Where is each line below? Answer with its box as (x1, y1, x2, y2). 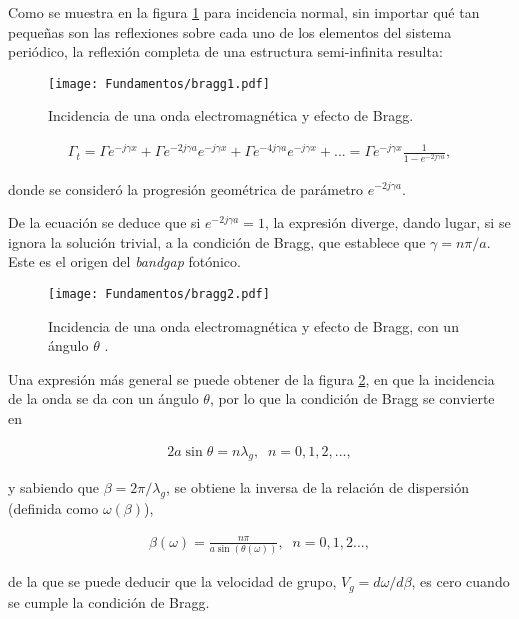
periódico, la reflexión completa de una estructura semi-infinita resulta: (8, 41, 443, 62)
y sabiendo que (8, 477, 100, 498)
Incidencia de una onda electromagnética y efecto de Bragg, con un (48, 315, 459, 336)
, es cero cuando (411, 571, 510, 592)
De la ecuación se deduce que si (8, 212, 201, 233)
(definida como (8, 498, 99, 519)
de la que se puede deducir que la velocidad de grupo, (8, 571, 337, 592)
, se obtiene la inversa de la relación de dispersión (165, 477, 469, 498)
